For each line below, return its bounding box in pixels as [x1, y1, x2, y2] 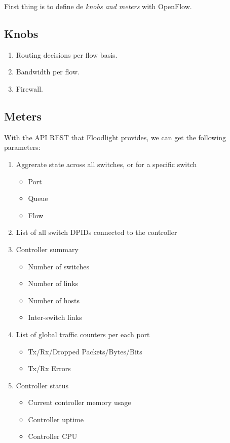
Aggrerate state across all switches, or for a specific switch [16, 158, 197, 169]
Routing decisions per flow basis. [16, 49, 118, 60]
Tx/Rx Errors [28, 363, 71, 374]
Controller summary [16, 244, 79, 254]
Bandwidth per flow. [16, 66, 80, 77]
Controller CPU [28, 431, 78, 441]
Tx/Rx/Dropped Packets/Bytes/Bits [28, 346, 142, 356]
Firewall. [16, 83, 43, 94]
